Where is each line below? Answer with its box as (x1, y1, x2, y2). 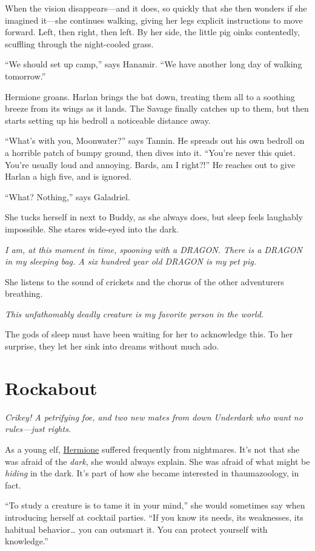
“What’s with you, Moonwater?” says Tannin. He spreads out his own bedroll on (5, 134, 305, 147)
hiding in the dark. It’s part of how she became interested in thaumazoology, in (5, 467, 299, 479)
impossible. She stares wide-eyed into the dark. (5, 222, 179, 235)
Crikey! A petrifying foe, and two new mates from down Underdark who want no (5, 410, 303, 423)
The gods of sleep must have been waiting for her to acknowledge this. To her (5, 328, 293, 340)
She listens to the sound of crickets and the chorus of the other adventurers (5, 275, 284, 288)
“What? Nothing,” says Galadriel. (5, 190, 130, 203)
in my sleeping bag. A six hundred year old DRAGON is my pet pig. (5, 255, 257, 268)
